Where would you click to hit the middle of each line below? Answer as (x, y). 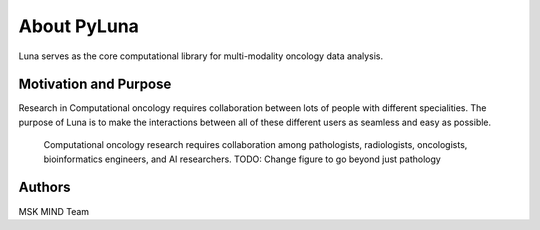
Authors (44, 187)
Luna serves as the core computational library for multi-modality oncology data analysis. (201, 56)
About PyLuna (79, 26)
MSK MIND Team (54, 211)
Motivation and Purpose (95, 84)
